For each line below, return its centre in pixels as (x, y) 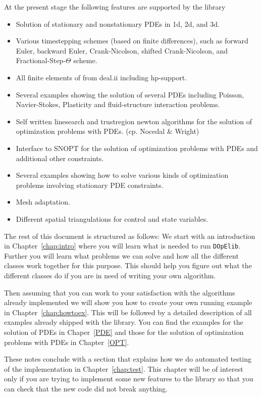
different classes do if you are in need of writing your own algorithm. (110, 275)
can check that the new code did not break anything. (86, 388)
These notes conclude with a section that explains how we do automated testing (128, 359)
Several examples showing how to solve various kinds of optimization (122, 175)
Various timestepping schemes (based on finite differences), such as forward (132, 41)
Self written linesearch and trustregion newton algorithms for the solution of (134, 121)
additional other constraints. (60, 158)
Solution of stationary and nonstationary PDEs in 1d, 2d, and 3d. (118, 23)
